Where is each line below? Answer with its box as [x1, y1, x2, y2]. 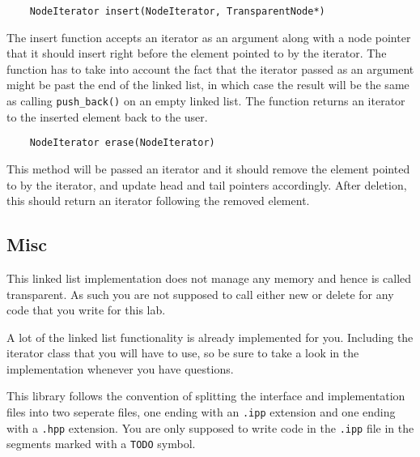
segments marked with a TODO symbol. [6, 435, 196, 452]
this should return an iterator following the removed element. [6, 192, 310, 209]
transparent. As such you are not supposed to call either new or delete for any [6, 285, 394, 302]
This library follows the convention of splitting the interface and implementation [6, 387, 405, 404]
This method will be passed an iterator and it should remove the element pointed [6, 160, 410, 177]
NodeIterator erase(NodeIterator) [29, 137, 215, 149]
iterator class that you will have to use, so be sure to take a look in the [6, 344, 359, 361]
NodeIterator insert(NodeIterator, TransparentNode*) [29, 6, 325, 17]
